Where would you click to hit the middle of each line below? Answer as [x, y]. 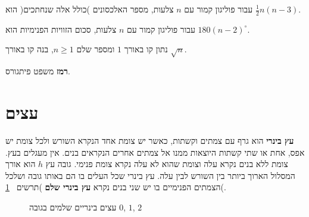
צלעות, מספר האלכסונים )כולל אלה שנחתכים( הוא [90, 9]
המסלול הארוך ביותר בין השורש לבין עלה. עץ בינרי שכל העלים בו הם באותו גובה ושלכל [150, 175]
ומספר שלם [96, 49]
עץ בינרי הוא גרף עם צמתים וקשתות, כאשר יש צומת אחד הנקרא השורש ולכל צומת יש [150, 140]
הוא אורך [21, 164]
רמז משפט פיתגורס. [38, 71]
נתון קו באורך [146, 49]
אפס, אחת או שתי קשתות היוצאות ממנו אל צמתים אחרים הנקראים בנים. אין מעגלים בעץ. [155, 152]
